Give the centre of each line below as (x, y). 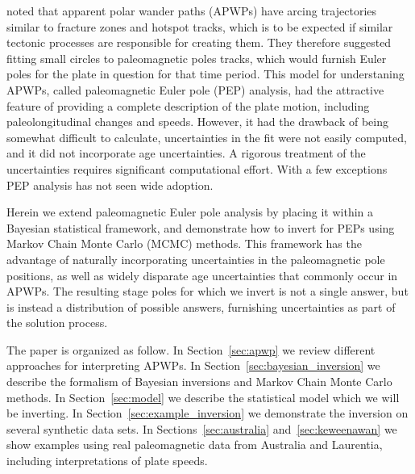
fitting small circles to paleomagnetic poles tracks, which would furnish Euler (197, 58)
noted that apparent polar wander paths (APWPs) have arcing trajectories (192, 10)
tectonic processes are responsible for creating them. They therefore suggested (199, 42)
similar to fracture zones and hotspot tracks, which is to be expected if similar (200, 26)
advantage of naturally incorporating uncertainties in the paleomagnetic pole (196, 259)
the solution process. (57, 323)
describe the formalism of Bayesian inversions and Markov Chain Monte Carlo (199, 382)
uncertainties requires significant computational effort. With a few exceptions (197, 168)
